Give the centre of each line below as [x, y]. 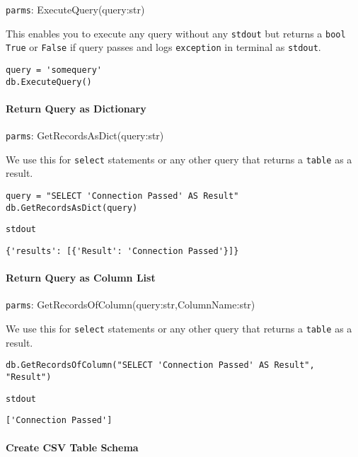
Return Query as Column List [81, 278]
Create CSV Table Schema [72, 447]
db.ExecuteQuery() [49, 82]
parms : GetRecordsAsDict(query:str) [85, 135]
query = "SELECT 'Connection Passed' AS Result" [122, 196]
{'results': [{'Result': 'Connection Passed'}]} [122, 251]
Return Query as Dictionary [76, 108]
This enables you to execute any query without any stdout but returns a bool [176, 33]
